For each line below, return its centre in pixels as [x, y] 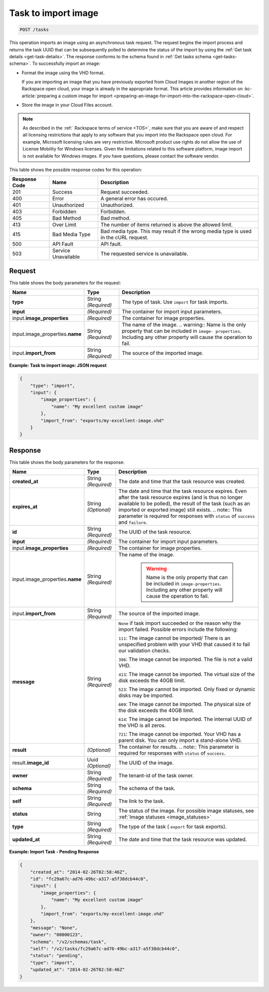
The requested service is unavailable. [144, 254]
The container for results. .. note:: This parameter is [179, 747]
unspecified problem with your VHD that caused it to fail [184, 645]
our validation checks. [144, 651]
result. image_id [31, 763]
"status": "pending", [57, 956]
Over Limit [65, 225]
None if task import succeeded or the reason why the [180, 623]
